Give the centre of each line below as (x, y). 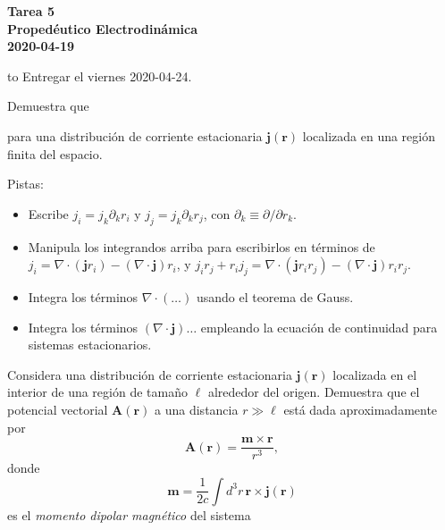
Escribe (48, 213)
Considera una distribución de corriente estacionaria (150, 374)
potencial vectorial (58, 409)
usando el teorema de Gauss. (275, 296)
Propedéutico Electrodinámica (103, 28)
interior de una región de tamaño (97, 392)
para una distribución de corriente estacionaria (135, 135)
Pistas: (25, 184)
